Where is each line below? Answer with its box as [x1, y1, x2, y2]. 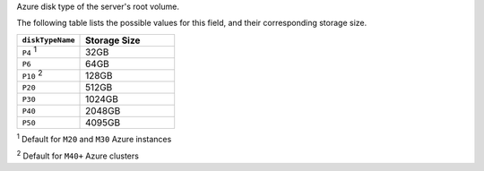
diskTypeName [22, 36, 75, 45]
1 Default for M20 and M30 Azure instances [16, 133, 172, 145]
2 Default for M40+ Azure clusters [16, 149, 139, 161]
